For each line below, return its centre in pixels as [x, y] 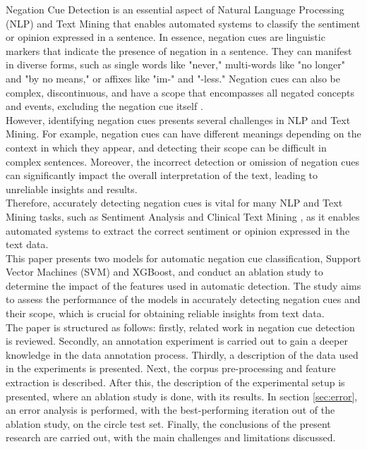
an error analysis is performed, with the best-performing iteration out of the [170, 410]
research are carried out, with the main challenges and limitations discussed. [171, 437]
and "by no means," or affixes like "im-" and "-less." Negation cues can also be [173, 78]
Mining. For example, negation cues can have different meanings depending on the [183, 134]
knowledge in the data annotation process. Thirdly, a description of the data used [182, 354]
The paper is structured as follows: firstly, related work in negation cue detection [180, 327]
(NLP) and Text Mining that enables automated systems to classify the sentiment [183, 23]
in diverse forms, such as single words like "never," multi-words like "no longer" [175, 64]
